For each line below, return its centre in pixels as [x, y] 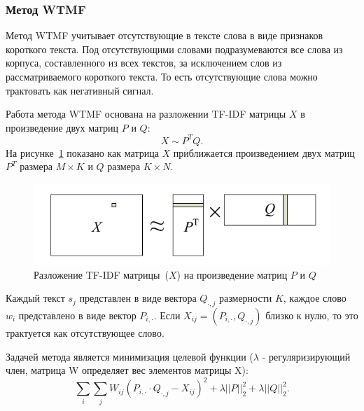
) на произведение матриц [232, 274]
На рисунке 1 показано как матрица [82, 152]
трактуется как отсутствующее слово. [85, 333]
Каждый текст [35, 298]
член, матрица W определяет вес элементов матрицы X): [127, 370]
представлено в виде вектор [77, 315]
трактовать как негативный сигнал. [80, 90]
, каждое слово [315, 298]
